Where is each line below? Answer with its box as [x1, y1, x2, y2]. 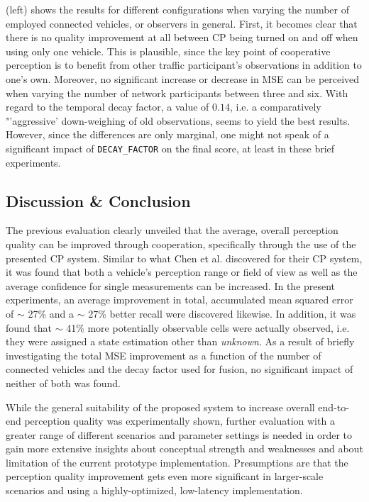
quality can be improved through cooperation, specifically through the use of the [6, 236, 356, 251]
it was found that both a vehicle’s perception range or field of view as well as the [6, 264, 358, 279]
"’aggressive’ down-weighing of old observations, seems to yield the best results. [6, 113, 351, 128]
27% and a [28, 306, 74, 320]
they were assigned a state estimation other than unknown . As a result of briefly [6, 334, 355, 349]
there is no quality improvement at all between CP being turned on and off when [6, 30, 358, 45]
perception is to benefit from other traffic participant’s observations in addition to [6, 57, 362, 72]
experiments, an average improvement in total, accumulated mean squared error [6, 292, 353, 307]
